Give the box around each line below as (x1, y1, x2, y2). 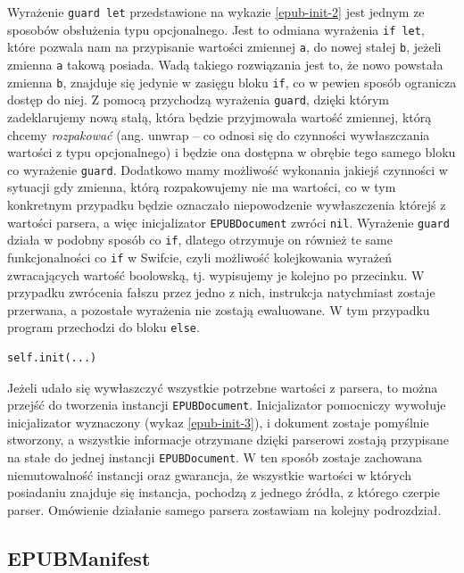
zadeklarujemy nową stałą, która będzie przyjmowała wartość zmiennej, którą (7, 107, 432, 126)
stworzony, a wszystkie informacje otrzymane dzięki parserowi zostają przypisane (7, 430, 449, 449)
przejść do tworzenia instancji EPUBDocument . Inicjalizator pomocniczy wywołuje (7, 395, 446, 414)
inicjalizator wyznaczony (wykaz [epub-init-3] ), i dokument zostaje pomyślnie (7, 412, 429, 431)
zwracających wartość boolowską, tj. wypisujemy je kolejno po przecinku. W (7, 265, 425, 284)
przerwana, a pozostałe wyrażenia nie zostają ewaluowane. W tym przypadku (7, 300, 430, 319)
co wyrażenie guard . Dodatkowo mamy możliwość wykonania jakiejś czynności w (7, 160, 448, 179)
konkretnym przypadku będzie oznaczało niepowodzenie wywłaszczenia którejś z (7, 195, 446, 213)
